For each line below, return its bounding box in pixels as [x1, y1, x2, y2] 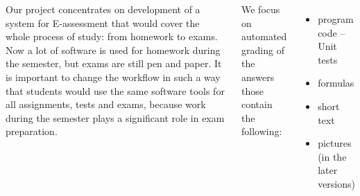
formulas [318, 75, 354, 90]
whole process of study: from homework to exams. [6, 29, 218, 44]
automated [241, 29, 287, 44]
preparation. [6, 124, 58, 139]
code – [318, 25, 345, 39]
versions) [318, 176, 355, 190]
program [318, 12, 354, 26]
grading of [241, 42, 284, 57]
